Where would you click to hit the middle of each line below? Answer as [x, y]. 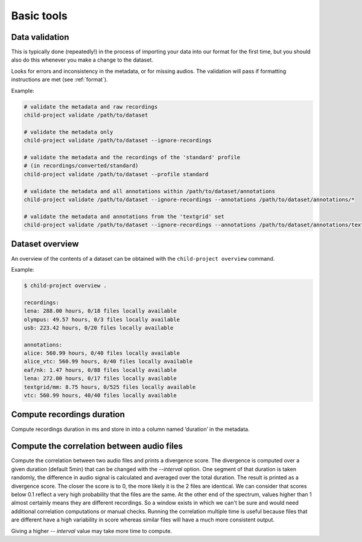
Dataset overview [45, 244]
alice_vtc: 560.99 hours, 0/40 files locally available [108, 362]
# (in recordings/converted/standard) [81, 166]
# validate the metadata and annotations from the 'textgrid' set [124, 216]
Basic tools [39, 16]
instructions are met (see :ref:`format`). [59, 80]
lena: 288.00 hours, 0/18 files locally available [100, 311]
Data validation [40, 37]
